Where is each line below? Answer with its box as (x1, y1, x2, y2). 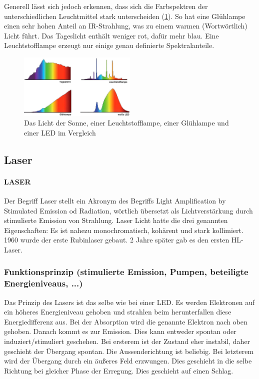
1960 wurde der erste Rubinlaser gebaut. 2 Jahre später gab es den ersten (4, 234, 229, 245)
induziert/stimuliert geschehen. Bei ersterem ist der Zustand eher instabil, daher (4, 336, 250, 346)
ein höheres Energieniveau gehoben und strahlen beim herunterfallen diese (4, 306, 231, 317)
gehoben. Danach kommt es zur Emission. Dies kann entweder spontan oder (4, 326, 236, 336)
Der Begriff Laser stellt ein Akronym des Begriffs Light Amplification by (4, 195, 226, 205)
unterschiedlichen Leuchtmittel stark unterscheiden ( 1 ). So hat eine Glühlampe (4, 10, 245, 21)
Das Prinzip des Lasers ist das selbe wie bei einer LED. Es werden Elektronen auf (4, 296, 255, 307)
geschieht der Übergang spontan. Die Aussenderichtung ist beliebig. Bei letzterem (4, 345, 254, 356)
